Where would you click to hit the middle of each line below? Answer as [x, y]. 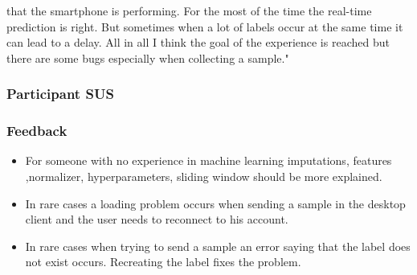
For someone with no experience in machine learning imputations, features [208, 160]
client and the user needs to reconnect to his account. [157, 219]
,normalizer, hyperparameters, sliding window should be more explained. [204, 176]
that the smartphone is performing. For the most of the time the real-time [189, 10]
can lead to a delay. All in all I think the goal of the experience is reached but [198, 42]
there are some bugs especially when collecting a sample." [148, 57]
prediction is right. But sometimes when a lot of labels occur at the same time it [205, 26]
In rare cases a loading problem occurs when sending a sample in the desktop [215, 203]
